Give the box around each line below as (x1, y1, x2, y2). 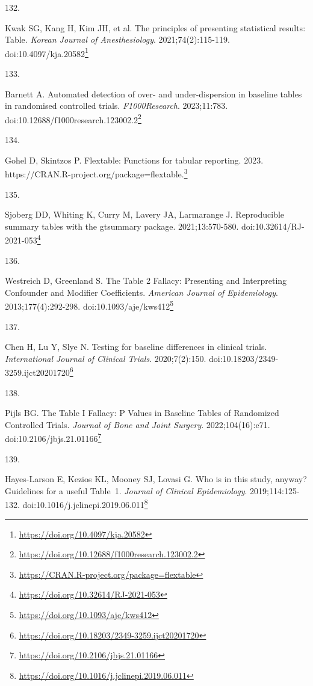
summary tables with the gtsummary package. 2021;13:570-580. (5, 219, 239, 232)
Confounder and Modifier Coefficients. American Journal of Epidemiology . (5, 286, 278, 298)
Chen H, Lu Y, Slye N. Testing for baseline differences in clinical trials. (5, 340, 267, 353)
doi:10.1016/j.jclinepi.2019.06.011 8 (22, 497, 148, 511)
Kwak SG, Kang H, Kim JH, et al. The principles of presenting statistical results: (5, 21, 306, 34)
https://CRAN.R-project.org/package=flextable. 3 (5, 166, 188, 180)
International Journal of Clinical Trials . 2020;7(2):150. (5, 352, 206, 364)
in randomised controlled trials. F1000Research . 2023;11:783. (5, 99, 228, 112)
